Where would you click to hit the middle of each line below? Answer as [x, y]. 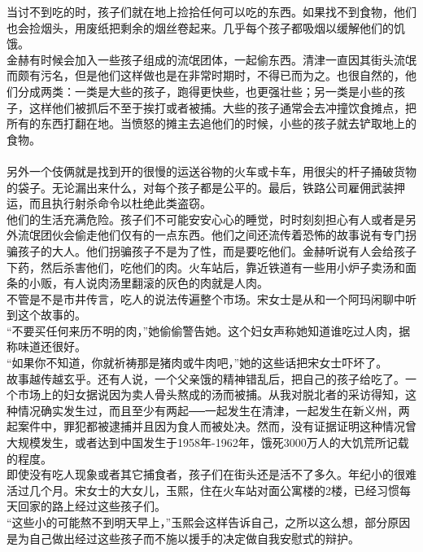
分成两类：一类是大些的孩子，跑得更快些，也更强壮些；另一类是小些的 [205, 91]
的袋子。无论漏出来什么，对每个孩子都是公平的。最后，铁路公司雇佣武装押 [206, 187]
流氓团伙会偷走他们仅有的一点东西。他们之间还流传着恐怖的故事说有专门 [211, 235]
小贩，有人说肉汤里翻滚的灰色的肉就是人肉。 [148, 283]
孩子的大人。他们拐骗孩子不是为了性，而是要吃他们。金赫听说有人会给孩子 [217, 250]
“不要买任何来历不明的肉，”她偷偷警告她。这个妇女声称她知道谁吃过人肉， [203, 330]
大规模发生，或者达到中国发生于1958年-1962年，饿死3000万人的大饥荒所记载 [208, 442]
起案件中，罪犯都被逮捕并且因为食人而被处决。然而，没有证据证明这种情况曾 [211, 426]
